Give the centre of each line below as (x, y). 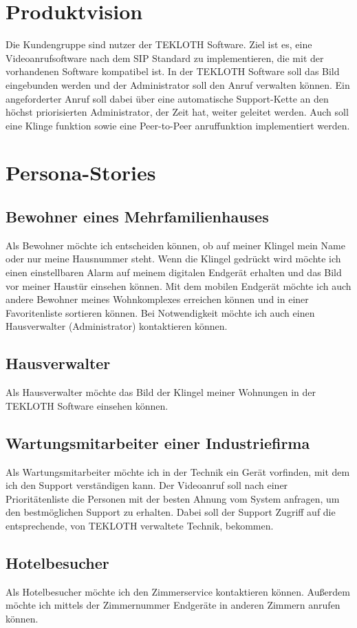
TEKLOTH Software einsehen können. (87, 405)
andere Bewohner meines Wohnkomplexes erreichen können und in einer (157, 299)
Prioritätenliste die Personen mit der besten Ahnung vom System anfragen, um (173, 498)
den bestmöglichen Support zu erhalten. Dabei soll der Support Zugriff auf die (171, 512)
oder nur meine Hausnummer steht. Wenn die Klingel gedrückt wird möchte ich (173, 259)
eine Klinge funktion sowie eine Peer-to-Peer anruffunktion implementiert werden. (178, 125)
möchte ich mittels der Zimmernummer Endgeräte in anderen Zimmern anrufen (173, 605)
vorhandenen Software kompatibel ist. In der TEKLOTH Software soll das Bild (173, 71)
